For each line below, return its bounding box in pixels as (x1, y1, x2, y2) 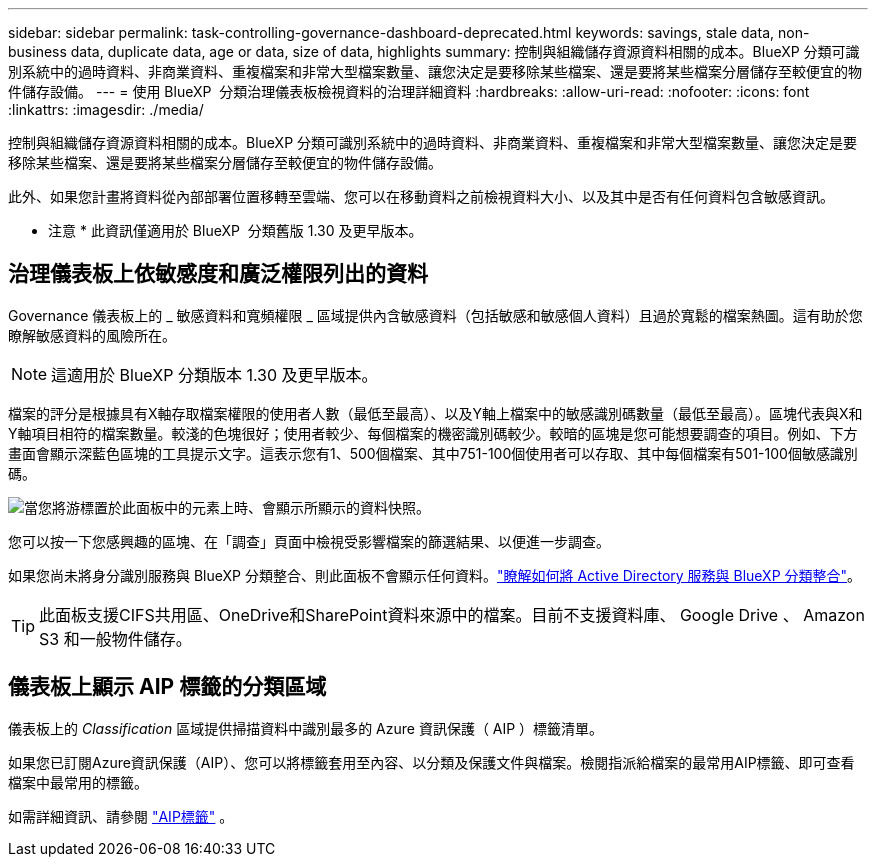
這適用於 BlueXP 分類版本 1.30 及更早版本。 (51, 364, 378, 385)
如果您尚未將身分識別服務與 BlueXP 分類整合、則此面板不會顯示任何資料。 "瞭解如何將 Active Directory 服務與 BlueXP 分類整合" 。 (8, 566, 862, 584)
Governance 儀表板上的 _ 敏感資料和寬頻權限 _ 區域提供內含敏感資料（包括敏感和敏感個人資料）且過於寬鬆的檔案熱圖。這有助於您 (8, 306, 863, 324)
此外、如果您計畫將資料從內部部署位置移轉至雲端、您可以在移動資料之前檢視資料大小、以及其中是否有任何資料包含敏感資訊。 (8, 188, 834, 205)
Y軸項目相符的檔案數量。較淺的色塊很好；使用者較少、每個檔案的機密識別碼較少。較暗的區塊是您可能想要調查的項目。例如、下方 (8, 424, 858, 442)
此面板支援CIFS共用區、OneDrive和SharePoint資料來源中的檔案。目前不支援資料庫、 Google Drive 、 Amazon (39, 604, 865, 625)
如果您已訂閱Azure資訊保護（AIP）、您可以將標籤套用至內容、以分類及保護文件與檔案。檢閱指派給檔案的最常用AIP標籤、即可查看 (8, 753, 855, 771)
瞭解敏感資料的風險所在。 (8, 326, 176, 344)
